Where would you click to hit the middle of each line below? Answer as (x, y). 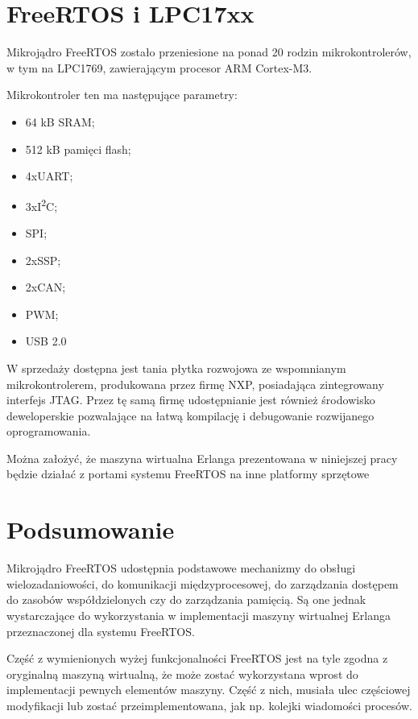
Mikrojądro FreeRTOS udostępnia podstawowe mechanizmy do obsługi (181, 568)
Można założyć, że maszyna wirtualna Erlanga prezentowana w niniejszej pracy (202, 458)
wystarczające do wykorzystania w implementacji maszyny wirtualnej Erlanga (199, 615)
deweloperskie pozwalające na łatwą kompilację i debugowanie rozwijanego (190, 415)
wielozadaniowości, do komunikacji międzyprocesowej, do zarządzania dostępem (203, 583)
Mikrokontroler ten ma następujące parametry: (122, 95)
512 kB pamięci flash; (78, 149)
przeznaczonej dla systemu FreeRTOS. (101, 631)
